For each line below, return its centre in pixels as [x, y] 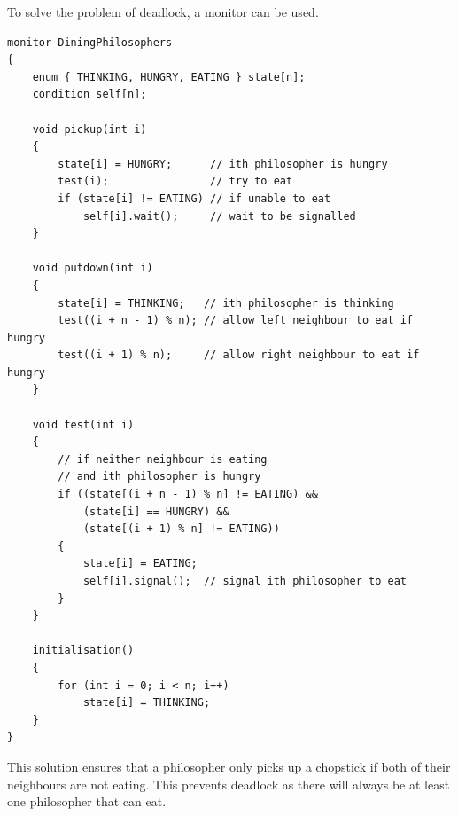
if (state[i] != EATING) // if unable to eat [194, 198]
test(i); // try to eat [175, 181]
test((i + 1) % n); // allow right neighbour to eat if [239, 355]
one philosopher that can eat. [87, 801]
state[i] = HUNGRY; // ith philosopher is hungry [223, 164]
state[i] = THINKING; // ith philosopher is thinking [226, 303]
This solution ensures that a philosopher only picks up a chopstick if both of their [229, 766]
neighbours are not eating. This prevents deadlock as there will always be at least [229, 784]
